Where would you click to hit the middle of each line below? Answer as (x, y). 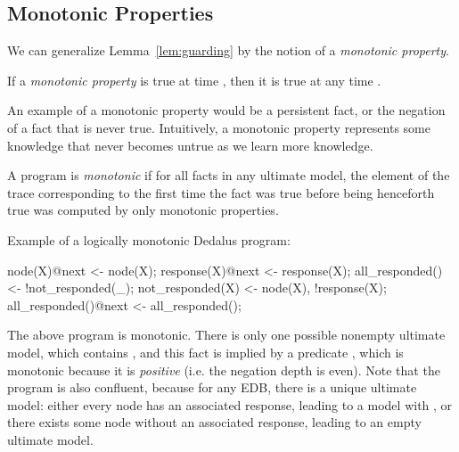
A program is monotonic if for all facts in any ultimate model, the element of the (229, 175)
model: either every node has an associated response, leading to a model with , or (230, 404)
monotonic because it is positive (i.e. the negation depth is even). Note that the (224, 370)
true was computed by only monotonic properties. (143, 210)
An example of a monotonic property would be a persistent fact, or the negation (226, 110)
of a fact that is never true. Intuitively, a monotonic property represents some (219, 127)
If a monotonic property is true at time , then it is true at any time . (194, 80)
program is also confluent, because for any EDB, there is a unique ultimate (212, 387)
